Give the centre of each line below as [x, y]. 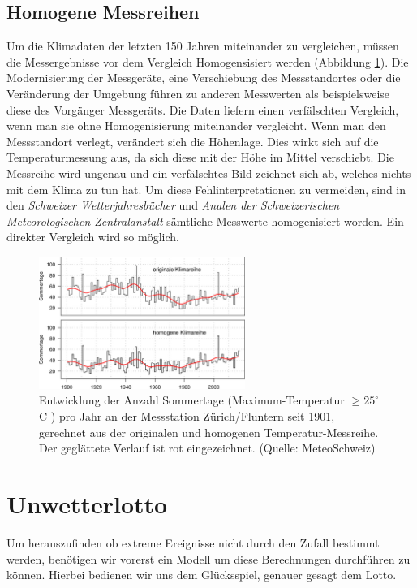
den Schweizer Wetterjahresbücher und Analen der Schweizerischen [173, 205]
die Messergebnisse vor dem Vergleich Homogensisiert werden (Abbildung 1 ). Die [208, 61]
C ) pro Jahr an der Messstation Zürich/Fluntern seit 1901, [187, 416]
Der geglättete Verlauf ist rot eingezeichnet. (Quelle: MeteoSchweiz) [207, 448]
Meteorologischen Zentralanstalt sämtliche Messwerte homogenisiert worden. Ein [205, 220]
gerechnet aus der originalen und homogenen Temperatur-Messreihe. [209, 432]
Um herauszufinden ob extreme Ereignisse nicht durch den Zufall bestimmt [193, 542]
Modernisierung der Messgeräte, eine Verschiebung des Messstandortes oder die [204, 78]
